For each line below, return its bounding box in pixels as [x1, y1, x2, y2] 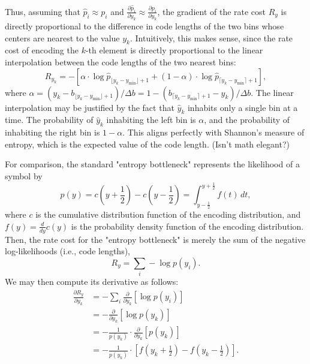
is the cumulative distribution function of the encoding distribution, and [35, 208, 301, 221]
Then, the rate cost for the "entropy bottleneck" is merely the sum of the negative [5, 233, 306, 245]
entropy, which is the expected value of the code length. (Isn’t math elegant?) [5, 137, 290, 150]
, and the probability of [204, 113, 290, 126]
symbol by [5, 170, 43, 182]
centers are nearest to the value [5, 31, 120, 44]
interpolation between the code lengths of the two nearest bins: [5, 56, 236, 68]
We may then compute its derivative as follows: [5, 275, 179, 288]
